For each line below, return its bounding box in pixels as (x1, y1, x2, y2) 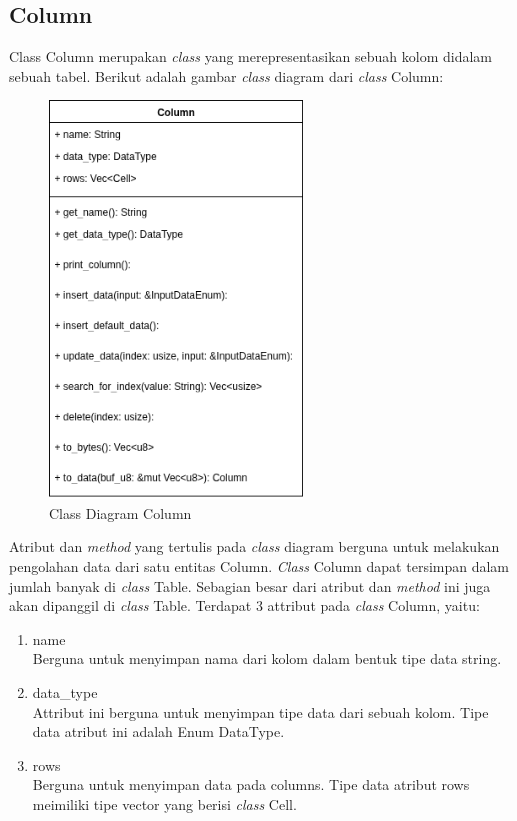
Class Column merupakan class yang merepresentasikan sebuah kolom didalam (9, 46, 492, 67)
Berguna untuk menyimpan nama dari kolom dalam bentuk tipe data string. (32, 648, 502, 669)
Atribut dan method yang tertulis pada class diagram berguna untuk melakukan (9, 536, 500, 557)
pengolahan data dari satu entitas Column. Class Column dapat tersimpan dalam (9, 556, 510, 577)
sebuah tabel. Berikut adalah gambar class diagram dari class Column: (9, 65, 444, 86)
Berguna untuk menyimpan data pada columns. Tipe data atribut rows (32, 774, 470, 795)
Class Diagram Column (49, 502, 192, 523)
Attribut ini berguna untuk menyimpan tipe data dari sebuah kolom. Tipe (32, 701, 489, 722)
